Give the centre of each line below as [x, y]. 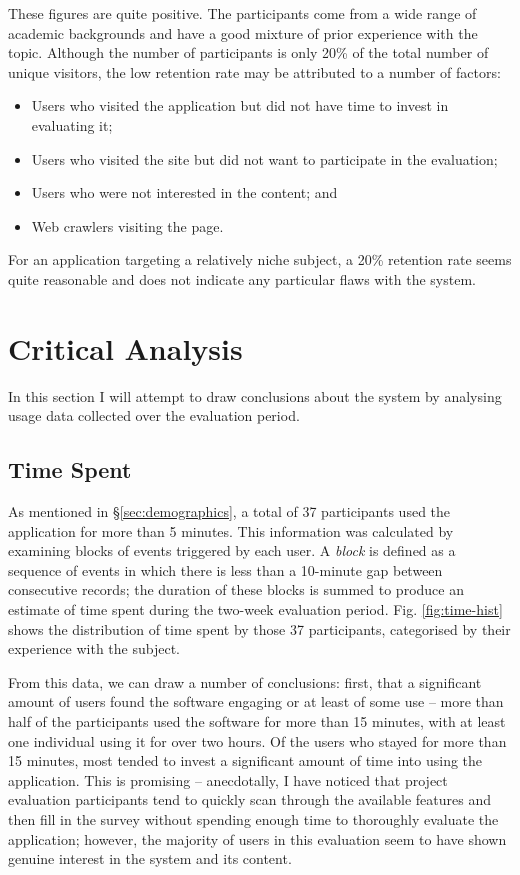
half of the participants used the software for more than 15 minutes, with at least [257, 720]
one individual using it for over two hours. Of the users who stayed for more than [257, 740]
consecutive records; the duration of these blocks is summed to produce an [236, 589]
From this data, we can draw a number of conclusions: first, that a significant [245, 681]
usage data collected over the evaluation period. [154, 415]
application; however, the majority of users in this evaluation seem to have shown [257, 838]
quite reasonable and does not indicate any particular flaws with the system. [242, 278]
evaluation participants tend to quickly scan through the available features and [249, 799]
